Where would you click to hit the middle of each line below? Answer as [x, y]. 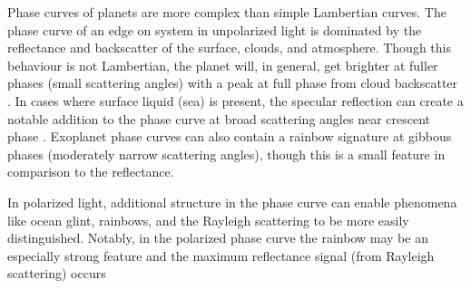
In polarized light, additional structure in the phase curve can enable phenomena [232, 202]
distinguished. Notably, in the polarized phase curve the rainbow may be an [218, 238]
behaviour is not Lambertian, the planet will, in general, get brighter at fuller [223, 65]
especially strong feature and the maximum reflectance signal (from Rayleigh [221, 255]
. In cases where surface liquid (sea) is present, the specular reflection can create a [235, 100]
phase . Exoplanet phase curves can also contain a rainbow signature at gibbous [230, 136]
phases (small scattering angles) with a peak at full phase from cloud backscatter [233, 83]
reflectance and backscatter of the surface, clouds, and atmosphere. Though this [229, 48]
